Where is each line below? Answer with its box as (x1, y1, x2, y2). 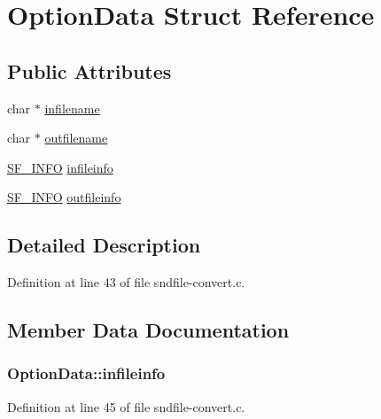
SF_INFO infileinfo (7, 158, 113, 176)
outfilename (44, 128, 108, 147)
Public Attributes (7, 57, 172, 84)
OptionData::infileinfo (7, 362, 166, 384)
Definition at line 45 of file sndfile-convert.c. (7, 397, 245, 415)
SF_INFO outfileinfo (7, 188, 121, 206)
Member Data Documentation (7, 316, 290, 344)
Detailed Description (7, 231, 201, 259)
